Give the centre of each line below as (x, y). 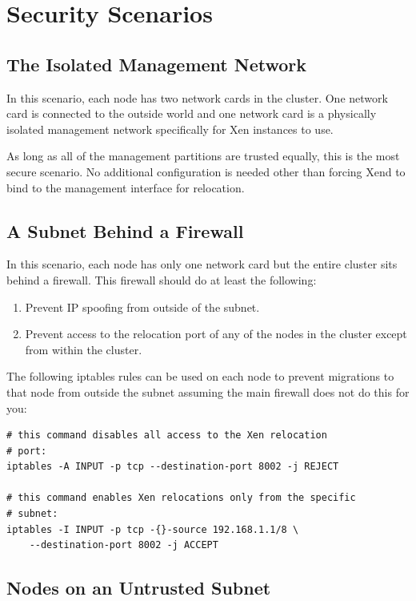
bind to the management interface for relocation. (126, 187)
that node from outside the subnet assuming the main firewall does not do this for (208, 391)
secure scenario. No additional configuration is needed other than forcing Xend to (206, 171)
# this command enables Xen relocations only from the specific (181, 498)
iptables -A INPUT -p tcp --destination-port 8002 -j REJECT (173, 467)
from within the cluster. (84, 349)
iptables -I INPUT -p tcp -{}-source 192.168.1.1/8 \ (153, 529)
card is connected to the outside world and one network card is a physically (192, 113)
